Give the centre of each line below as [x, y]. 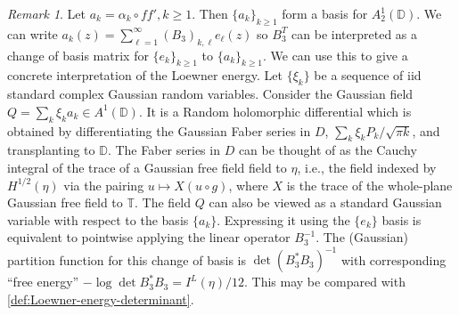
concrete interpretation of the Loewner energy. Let [145, 75]
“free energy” [43, 282]
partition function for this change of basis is [127, 259]
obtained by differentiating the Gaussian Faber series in [159, 130]
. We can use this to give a [335, 55]
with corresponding [393, 259]
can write [33, 33]
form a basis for [325, 13]
